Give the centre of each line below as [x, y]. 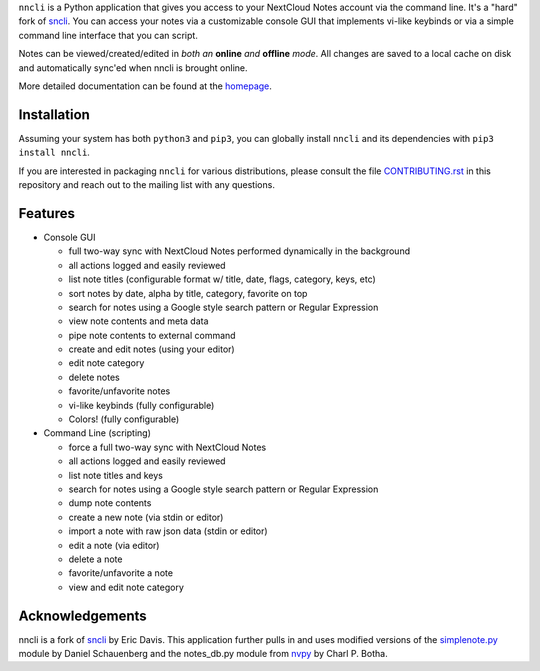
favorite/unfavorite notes [119, 391]
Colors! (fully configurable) [124, 419]
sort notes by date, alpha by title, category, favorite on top [188, 293]
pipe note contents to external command [152, 335]
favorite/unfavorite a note [121, 573]
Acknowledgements [82, 615]
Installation [54, 114]
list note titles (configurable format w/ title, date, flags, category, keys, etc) [222, 279]
